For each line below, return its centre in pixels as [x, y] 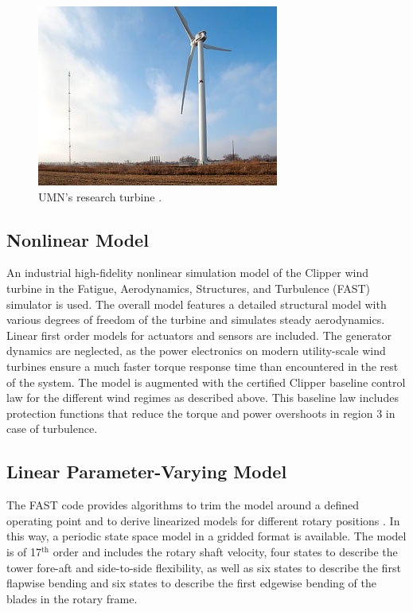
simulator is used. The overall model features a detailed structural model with [197, 304]
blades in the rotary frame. [72, 598]
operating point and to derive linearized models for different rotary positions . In [203, 520]
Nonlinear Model [78, 239]
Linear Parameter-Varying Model [147, 472]
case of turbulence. [52, 429]
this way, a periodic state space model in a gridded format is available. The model [206, 536]
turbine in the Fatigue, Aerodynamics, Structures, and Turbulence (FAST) [188, 288]
